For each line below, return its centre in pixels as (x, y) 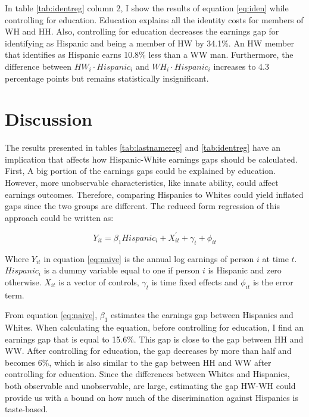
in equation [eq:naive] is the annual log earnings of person (149, 258)
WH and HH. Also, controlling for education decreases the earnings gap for (142, 31)
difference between (38, 66)
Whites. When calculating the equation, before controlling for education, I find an (154, 327)
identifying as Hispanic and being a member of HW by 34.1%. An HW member (149, 43)
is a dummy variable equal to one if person (122, 270)
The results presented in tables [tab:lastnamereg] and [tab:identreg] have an (143, 147)
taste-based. (26, 409)
